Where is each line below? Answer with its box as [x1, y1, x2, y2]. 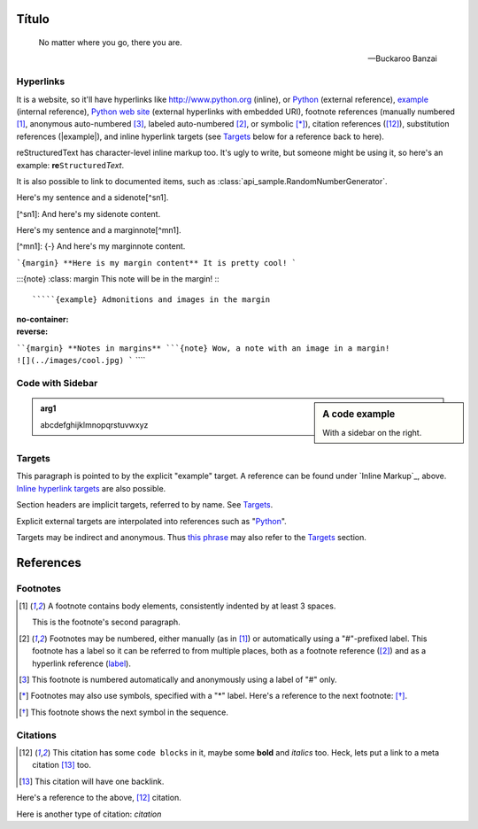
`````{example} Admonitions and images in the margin [32, 294, 270, 305]
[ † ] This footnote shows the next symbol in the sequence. [19, 707, 229, 717]
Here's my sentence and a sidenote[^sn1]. [16, 192, 169, 203]
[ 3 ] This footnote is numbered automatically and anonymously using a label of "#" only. [19, 674, 337, 686]
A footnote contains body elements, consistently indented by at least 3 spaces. [47, 600, 336, 611]
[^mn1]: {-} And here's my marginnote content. [16, 241, 186, 252]
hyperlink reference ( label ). [32, 658, 132, 669]
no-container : [16, 314, 69, 325]
